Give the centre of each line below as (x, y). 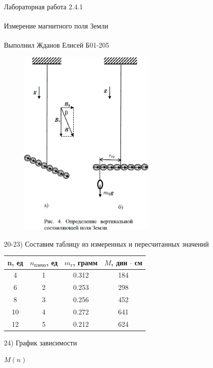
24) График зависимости (41, 342)
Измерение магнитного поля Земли (56, 26)
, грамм (85, 262)
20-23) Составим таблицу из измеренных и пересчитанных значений (106, 243)
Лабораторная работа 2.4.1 (44, 6)
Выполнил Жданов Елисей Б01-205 (57, 45)
